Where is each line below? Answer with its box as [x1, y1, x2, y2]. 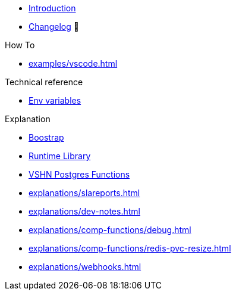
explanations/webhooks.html [29, 262, 141, 272]
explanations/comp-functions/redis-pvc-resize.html [29, 243, 231, 253]
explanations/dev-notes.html [29, 206, 140, 216]
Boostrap [29, 132, 64, 142]
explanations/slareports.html [29, 188, 140, 198]
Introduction [29, 3, 76, 13]
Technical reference [5, 77, 83, 87]
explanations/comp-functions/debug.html [29, 225, 191, 235]
